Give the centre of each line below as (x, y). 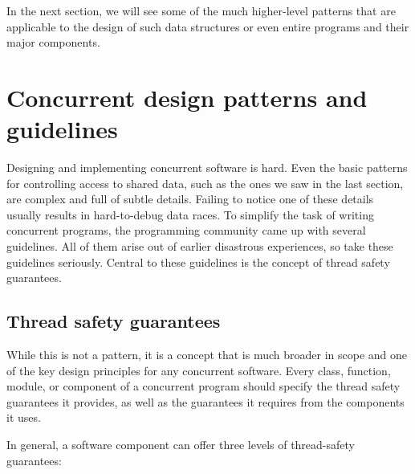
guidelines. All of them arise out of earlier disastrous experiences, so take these (200, 246)
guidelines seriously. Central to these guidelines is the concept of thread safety (198, 262)
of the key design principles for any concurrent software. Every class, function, (199, 370)
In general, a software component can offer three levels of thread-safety (181, 445)
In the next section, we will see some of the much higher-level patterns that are (201, 10)
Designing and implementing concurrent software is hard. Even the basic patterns (207, 168)
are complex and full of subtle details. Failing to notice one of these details (190, 199)
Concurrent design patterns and (187, 97)
